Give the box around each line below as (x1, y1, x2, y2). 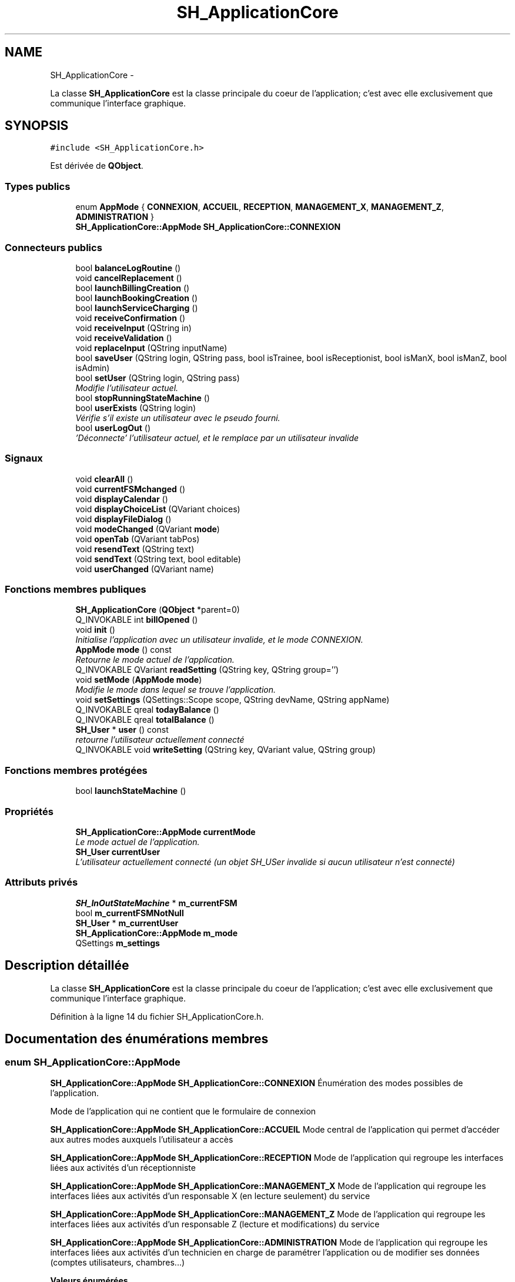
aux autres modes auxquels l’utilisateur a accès (50, 1134, 233, 1144)
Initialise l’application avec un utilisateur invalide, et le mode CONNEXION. (75, 635, 363, 645)
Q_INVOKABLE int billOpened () (75, 615, 198, 625)
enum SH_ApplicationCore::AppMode (5, 1056, 180, 1069)
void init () (75, 625, 115, 635)
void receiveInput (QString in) (75, 322, 192, 333)
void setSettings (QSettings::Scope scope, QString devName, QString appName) (75, 695, 390, 705)
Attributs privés (5, 876, 78, 889)
